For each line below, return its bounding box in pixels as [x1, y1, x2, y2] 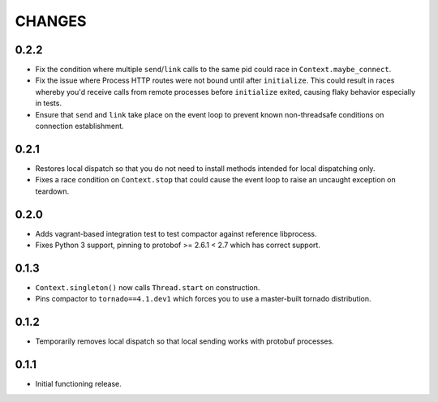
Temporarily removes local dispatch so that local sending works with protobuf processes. [35, 336, 334, 346]
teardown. [35, 186, 70, 196]
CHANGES [15, 12, 87, 30]
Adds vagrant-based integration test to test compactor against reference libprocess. [35, 229, 317, 238]
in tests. [35, 98, 62, 109]
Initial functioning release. [35, 379, 122, 389]
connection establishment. [35, 122, 125, 131]
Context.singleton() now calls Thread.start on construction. [35, 282, 260, 292]
